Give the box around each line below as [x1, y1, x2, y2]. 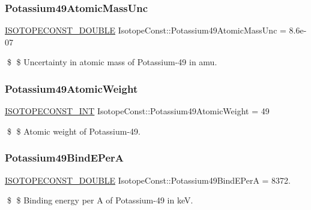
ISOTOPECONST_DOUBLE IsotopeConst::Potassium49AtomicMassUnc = [5, 24, 286, 36]
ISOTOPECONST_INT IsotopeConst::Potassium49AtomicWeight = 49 [5, 105, 270, 117]
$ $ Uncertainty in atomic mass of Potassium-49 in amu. [7, 56, 217, 68]
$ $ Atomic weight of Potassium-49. [7, 124, 140, 137]
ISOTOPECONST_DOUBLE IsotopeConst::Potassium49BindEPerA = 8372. [5, 174, 291, 186]
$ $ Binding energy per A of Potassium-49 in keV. [7, 194, 193, 206]
